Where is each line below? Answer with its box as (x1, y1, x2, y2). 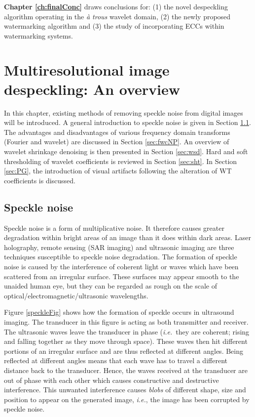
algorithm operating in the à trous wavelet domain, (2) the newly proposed (4, 11, 231, 21)
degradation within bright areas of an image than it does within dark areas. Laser (4, 232, 251, 243)
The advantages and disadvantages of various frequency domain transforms (4, 126, 230, 137)
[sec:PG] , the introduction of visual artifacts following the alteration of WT (4, 166, 232, 176)
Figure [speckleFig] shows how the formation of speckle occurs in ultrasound (4, 307, 234, 317)
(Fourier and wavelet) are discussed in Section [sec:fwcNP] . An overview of (4, 136, 229, 147)
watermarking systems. (4, 30, 73, 41)
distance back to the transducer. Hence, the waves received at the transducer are (4, 365, 248, 375)
